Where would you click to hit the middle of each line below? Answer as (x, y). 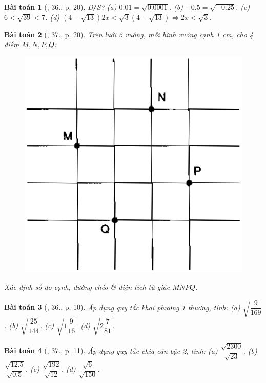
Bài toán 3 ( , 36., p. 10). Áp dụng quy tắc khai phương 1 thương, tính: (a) (122, 307)
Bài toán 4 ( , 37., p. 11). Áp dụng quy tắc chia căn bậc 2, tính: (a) (111, 350)
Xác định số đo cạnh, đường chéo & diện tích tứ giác (87, 286)
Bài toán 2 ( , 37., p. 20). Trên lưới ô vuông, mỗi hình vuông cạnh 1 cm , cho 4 (129, 34)
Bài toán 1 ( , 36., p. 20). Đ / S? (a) (60, 7)
